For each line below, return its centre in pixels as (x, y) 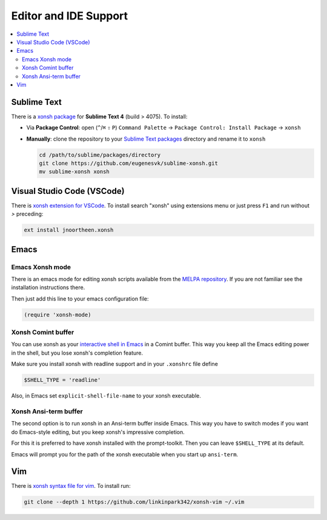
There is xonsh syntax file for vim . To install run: (71, 486)
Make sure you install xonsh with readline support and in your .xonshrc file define (114, 364)
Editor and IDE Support (70, 16)
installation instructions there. (48, 287)
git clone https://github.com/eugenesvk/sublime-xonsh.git (128, 163)
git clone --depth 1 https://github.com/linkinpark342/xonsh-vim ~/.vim (134, 502)
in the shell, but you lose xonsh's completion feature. (77, 353)
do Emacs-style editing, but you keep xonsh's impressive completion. (98, 432)
